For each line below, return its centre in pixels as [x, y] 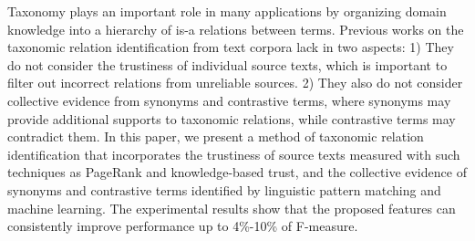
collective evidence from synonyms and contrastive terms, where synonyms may [229, 100]
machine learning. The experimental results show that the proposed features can [232, 208]
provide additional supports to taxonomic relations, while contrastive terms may [232, 118]
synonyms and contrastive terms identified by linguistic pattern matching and [224, 189]
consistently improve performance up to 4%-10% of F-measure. [183, 226]
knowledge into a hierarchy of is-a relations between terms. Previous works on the [236, 29]
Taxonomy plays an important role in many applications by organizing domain [227, 11]
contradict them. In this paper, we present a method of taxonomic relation [216, 136]
